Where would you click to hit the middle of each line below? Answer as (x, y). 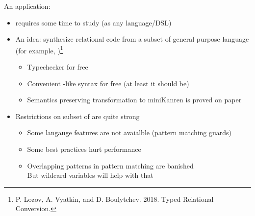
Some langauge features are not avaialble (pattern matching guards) (129, 132)
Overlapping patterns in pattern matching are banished (110, 165)
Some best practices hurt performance (84, 149)
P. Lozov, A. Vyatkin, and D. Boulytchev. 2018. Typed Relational (115, 199)
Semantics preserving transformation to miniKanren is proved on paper (134, 100)
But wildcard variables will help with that (90, 175)
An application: (27, 6)
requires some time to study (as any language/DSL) (93, 22)
